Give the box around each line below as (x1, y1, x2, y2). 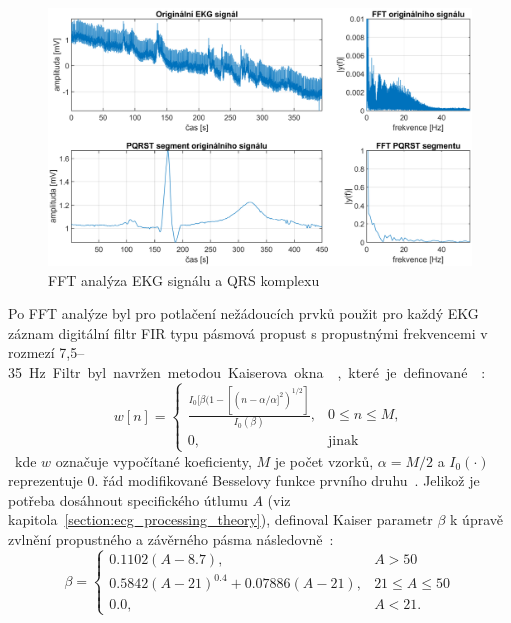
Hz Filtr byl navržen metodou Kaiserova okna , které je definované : (28, 361, 486, 382)
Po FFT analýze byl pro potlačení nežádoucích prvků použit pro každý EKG (8, 303, 479, 324)
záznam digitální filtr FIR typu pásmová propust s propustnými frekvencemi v (8, 322, 488, 343)
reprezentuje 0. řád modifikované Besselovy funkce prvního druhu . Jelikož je (8, 470, 480, 491)
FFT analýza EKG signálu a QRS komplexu (48, 269, 320, 290)
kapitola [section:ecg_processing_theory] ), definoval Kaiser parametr (8, 509, 433, 530)
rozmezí (8, 342, 55, 363)
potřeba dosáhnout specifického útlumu (8, 489, 248, 510)
